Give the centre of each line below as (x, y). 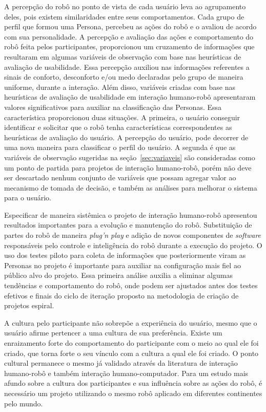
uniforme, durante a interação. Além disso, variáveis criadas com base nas (120, 87)
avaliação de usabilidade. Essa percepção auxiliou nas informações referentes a (127, 67)
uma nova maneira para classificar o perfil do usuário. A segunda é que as (120, 147)
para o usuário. (28, 198)
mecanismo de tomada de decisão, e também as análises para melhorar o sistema (131, 187)
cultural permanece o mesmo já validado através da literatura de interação (121, 363)
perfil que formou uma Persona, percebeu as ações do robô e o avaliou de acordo (130, 26)
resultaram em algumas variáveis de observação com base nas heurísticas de (123, 56)
